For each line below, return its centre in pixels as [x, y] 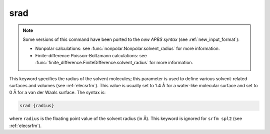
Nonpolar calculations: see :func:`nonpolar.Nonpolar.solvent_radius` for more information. [127, 49]
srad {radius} [37, 106]
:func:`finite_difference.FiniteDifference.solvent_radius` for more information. [114, 63]
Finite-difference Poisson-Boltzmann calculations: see [91, 55]
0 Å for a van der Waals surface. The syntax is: [57, 93]
